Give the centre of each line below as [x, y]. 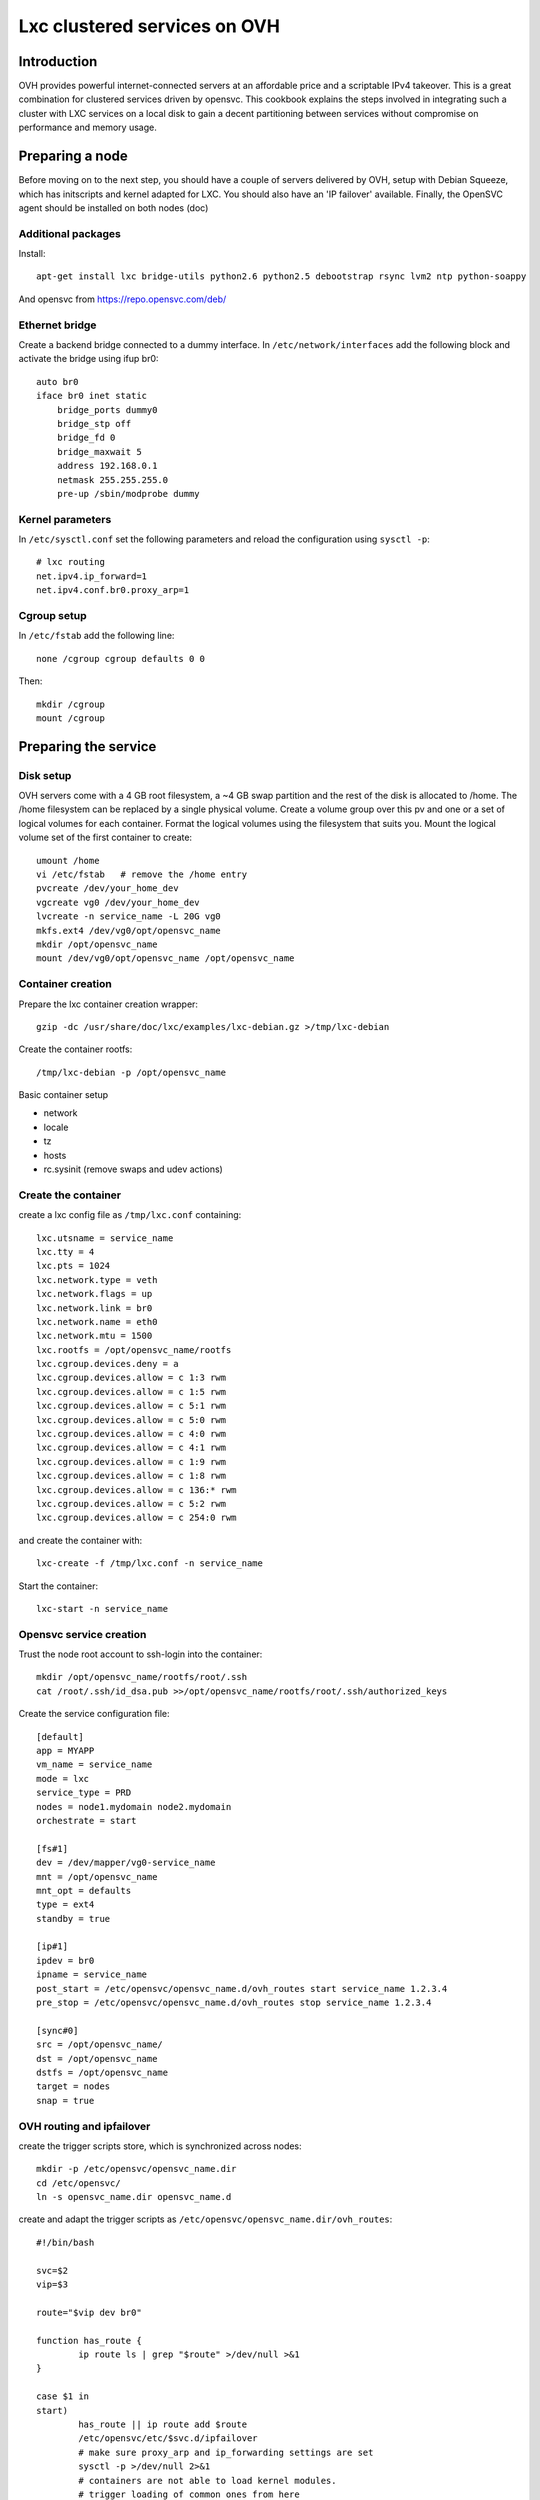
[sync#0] [57, 2030]
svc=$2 [52, 2270]
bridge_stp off [94, 423]
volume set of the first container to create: [105, 837]
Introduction [58, 61]
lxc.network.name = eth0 [97, 1321]
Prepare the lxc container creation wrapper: [108, 1004]
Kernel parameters [65, 519]
